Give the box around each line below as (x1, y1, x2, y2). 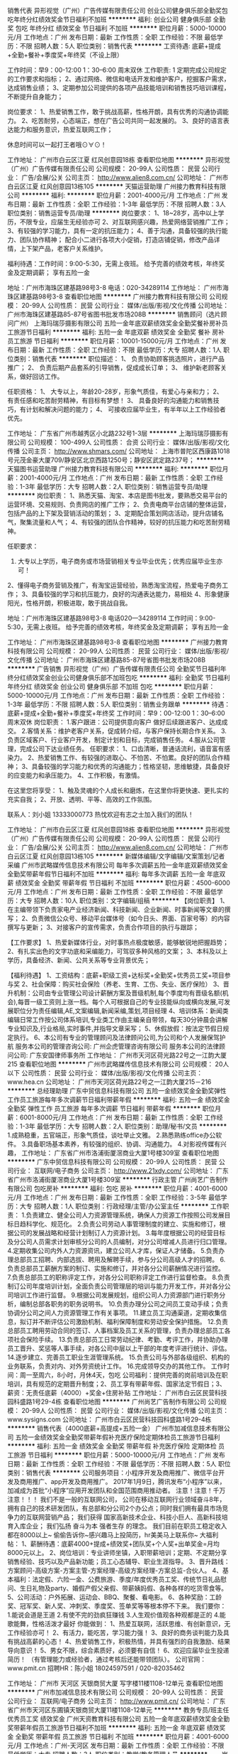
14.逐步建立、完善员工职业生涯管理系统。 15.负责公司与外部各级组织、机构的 (7, 1353, 230, 1361)
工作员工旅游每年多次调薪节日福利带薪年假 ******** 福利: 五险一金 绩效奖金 (7, 1095, 230, 1104)
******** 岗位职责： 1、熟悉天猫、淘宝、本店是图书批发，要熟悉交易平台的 (7, 491, 228, 500)
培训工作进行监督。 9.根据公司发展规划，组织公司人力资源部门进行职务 (13, 1291, 220, 1299)
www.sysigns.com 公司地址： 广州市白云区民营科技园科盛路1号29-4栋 (7, 1415, 212, 1424)
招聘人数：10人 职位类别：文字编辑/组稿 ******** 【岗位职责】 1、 (33, 896, 229, 905)
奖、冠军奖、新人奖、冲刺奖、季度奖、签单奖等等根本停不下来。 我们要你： (7, 1602, 227, 1610)
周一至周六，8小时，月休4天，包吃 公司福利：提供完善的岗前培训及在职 (19, 1371, 228, 1379)
